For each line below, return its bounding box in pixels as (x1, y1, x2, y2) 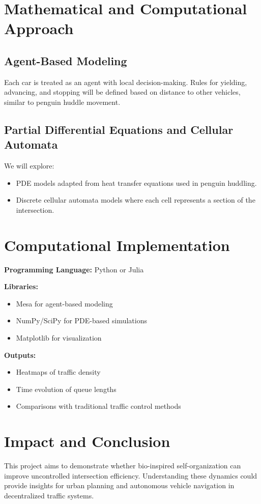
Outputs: (4, 349, 36, 360)
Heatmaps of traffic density (16, 367, 101, 377)
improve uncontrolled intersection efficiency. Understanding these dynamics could (4, 470, 257, 481)
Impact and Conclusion (4, 431, 170, 452)
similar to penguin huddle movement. (4, 96, 121, 107)
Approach (4, 18, 74, 39)
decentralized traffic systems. (4, 490, 94, 500)
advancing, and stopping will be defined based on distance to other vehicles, (4, 87, 241, 97)
